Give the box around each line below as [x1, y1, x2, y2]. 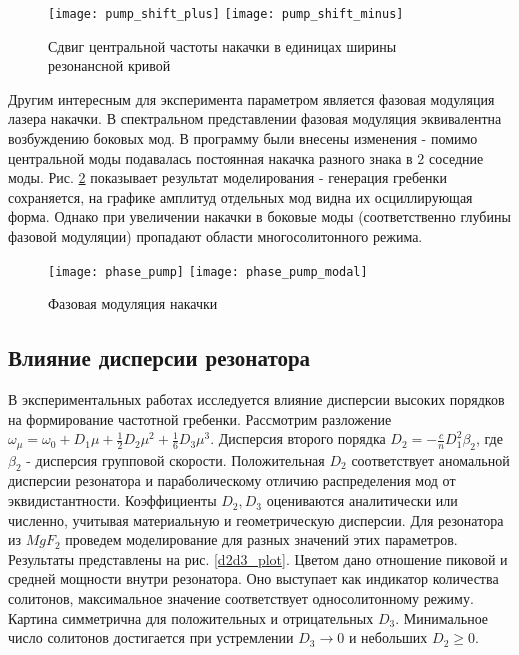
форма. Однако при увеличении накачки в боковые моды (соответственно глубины [8, 206, 511, 227]
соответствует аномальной [351, 449, 510, 470]
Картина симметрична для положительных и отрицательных [8, 607, 374, 628]
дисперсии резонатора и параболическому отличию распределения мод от [8, 470, 456, 491]
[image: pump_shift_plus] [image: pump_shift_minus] [48, 7, 404, 21]
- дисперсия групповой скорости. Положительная [26, 449, 325, 470]
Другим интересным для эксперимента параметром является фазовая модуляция [8, 88, 495, 109]
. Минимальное [395, 607, 489, 628]
